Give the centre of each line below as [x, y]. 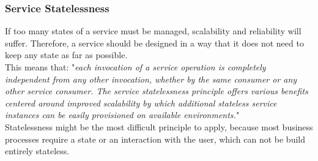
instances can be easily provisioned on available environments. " [122, 115]
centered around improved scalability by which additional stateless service [141, 103]
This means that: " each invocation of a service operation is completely [135, 67]
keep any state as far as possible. [66, 55]
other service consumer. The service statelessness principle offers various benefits [157, 91]
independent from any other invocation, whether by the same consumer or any [151, 79]
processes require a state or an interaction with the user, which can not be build [155, 139]
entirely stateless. [37, 151]
